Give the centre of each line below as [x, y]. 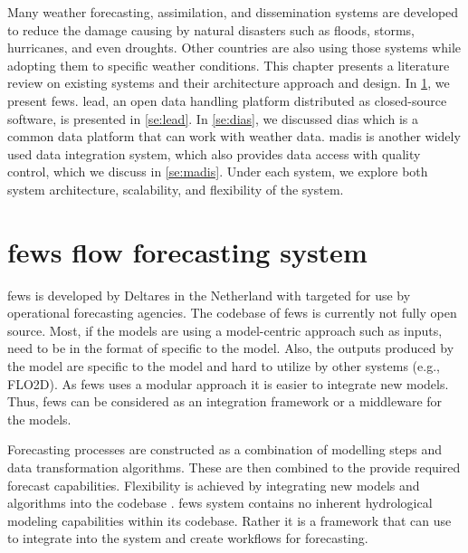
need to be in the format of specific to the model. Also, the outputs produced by [231, 348]
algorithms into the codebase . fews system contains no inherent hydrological [220, 503]
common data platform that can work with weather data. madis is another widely [234, 136]
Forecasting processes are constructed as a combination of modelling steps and [225, 449]
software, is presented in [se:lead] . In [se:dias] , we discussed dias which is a [213, 118]
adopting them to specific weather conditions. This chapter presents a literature [229, 65]
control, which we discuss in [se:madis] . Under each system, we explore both [218, 172]
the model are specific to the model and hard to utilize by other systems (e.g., [224, 366]
